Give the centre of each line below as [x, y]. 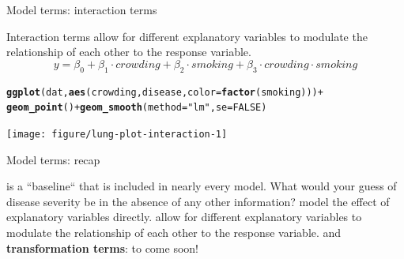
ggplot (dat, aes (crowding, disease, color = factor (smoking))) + [165, 92]
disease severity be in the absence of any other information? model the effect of [198, 201]
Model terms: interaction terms [82, 9]
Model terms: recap [53, 159]
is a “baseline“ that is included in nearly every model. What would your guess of [202, 186]
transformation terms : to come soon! [102, 248]
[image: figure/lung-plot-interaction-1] [117, 134]
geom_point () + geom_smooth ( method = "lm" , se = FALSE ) [137, 108]
